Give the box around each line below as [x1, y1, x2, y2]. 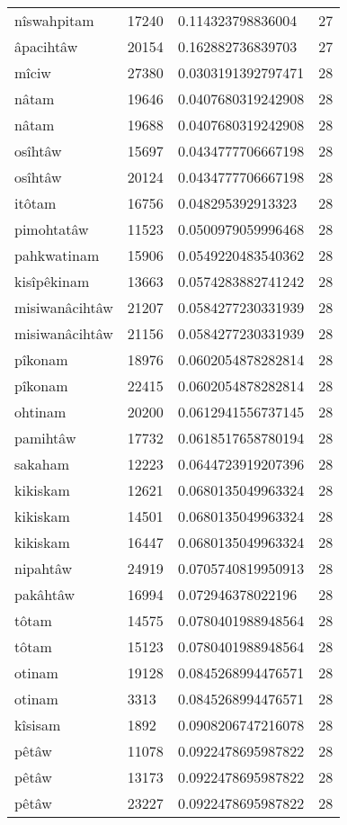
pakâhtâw [14, 584, 76, 605]
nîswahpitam [14, 10, 94, 31]
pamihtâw [14, 427, 76, 448]
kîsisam [14, 714, 61, 735]
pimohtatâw [14, 219, 89, 239]
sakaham [14, 453, 69, 474]
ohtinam [14, 401, 67, 422]
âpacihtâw [14, 36, 78, 57]
